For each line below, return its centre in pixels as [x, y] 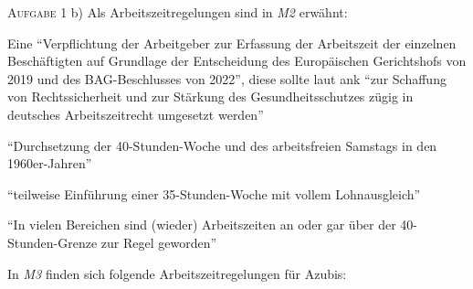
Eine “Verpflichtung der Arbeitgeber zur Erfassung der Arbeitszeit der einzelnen [232, 43]
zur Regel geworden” [159, 242]
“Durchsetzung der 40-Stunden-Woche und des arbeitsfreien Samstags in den [222, 145]
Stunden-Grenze [53, 242]
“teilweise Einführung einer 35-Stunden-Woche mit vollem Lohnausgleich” [214, 193]
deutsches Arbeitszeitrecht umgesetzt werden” [136, 114]
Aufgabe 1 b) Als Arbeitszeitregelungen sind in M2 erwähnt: [178, 12]
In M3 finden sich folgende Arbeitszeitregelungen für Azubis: [177, 273]
